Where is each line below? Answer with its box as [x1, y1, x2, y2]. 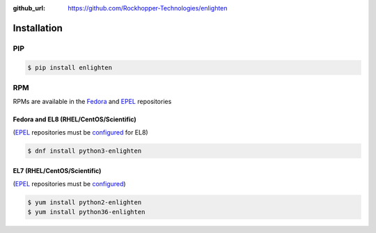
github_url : [13, 4, 45, 12]
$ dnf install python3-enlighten [27, 146, 142, 155]
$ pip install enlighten [27, 63, 113, 71]
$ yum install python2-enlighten [27, 198, 142, 206]
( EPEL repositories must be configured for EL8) [13, 128, 149, 136]
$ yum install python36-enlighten [27, 208, 146, 216]
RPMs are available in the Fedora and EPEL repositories [13, 98, 172, 106]
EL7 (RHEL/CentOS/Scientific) [13, 167, 102, 175]
